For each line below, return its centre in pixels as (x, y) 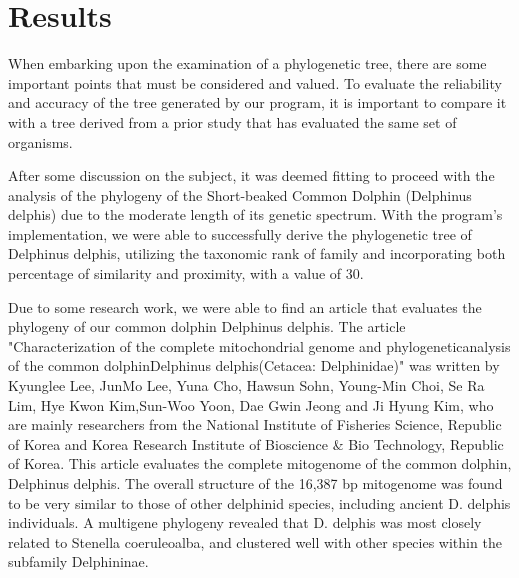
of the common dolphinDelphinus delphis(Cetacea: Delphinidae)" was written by (254, 365)
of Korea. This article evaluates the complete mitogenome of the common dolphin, (260, 463)
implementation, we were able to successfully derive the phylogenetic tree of (240, 233)
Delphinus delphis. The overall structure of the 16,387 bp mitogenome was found (255, 483)
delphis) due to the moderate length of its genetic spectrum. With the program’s (255, 214)
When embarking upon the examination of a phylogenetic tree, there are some (247, 63)
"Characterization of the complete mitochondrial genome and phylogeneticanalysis (259, 345)
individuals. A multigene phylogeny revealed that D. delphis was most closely (245, 522)
